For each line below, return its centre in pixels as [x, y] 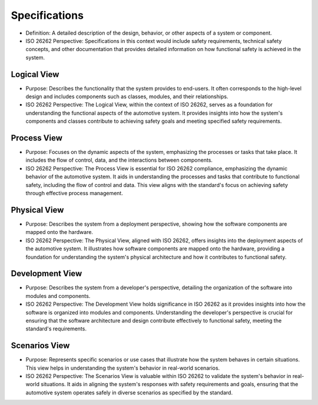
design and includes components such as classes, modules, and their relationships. [127, 96]
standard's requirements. [56, 329]
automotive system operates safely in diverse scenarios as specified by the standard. [129, 392]
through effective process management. [74, 193]
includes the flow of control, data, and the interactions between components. [119, 160]
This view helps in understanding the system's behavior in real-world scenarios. [123, 368]
